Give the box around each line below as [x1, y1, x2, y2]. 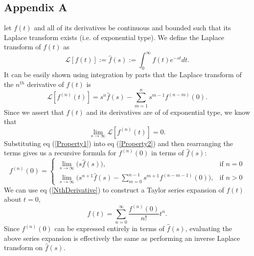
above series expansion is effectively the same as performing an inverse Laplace [4, 233, 240, 243]
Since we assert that [4, 107, 64, 117]
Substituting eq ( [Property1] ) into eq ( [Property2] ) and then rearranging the [4, 138, 233, 148]
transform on [4, 242, 43, 253]
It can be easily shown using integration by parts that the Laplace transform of [4, 69, 242, 80]
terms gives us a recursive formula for [4, 148, 116, 158]
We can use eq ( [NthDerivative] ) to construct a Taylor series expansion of [4, 184, 224, 194]
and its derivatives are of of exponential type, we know [86, 107, 251, 117]
